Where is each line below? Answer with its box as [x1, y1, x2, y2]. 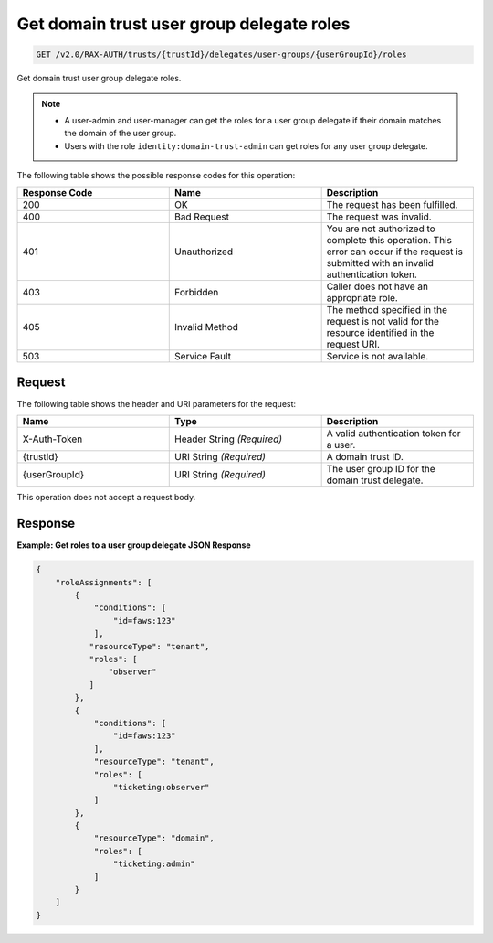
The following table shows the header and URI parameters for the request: [16, 398, 297, 409]
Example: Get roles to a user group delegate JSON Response [16, 540, 251, 551]
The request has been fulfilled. [326, 198, 458, 211]
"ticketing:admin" [112, 859, 195, 869]
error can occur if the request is [326, 245, 463, 258]
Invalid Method [174, 321, 239, 334]
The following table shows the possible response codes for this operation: [16, 170, 296, 181]
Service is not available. [326, 350, 429, 363]
